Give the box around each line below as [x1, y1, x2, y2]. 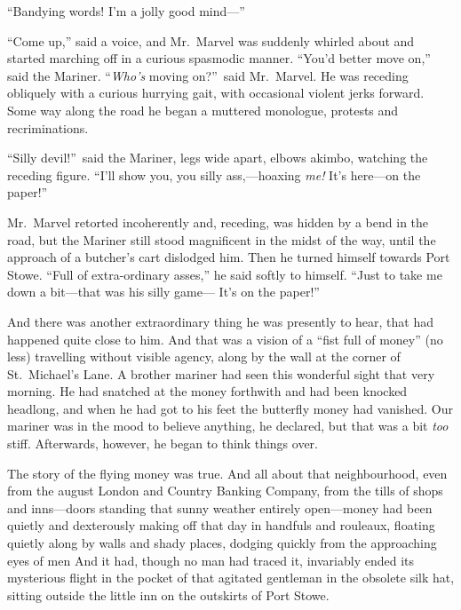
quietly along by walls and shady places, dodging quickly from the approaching [7, 534, 437, 552]
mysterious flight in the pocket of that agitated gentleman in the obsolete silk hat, [7, 568, 455, 587]
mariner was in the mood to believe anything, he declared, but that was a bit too [7, 416, 449, 435]
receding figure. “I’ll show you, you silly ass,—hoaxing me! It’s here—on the [7, 165, 421, 184]
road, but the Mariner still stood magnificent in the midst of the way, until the [7, 230, 436, 249]
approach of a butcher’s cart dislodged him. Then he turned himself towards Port [7, 248, 450, 266]
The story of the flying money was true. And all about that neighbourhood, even [7, 463, 448, 482]
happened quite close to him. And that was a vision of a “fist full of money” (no [7, 329, 443, 348]
